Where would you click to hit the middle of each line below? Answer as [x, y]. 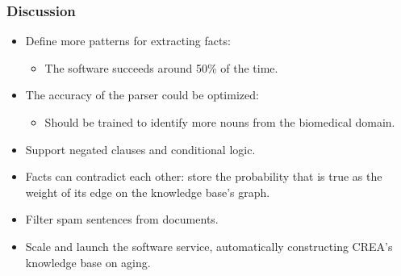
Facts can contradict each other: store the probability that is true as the [204, 176]
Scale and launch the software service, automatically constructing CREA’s [209, 246]
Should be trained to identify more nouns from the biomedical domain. [220, 122]
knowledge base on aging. [88, 262]
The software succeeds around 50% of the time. [161, 67]
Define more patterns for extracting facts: [128, 41]
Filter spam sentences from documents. [122, 219]
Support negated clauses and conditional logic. [140, 149]
